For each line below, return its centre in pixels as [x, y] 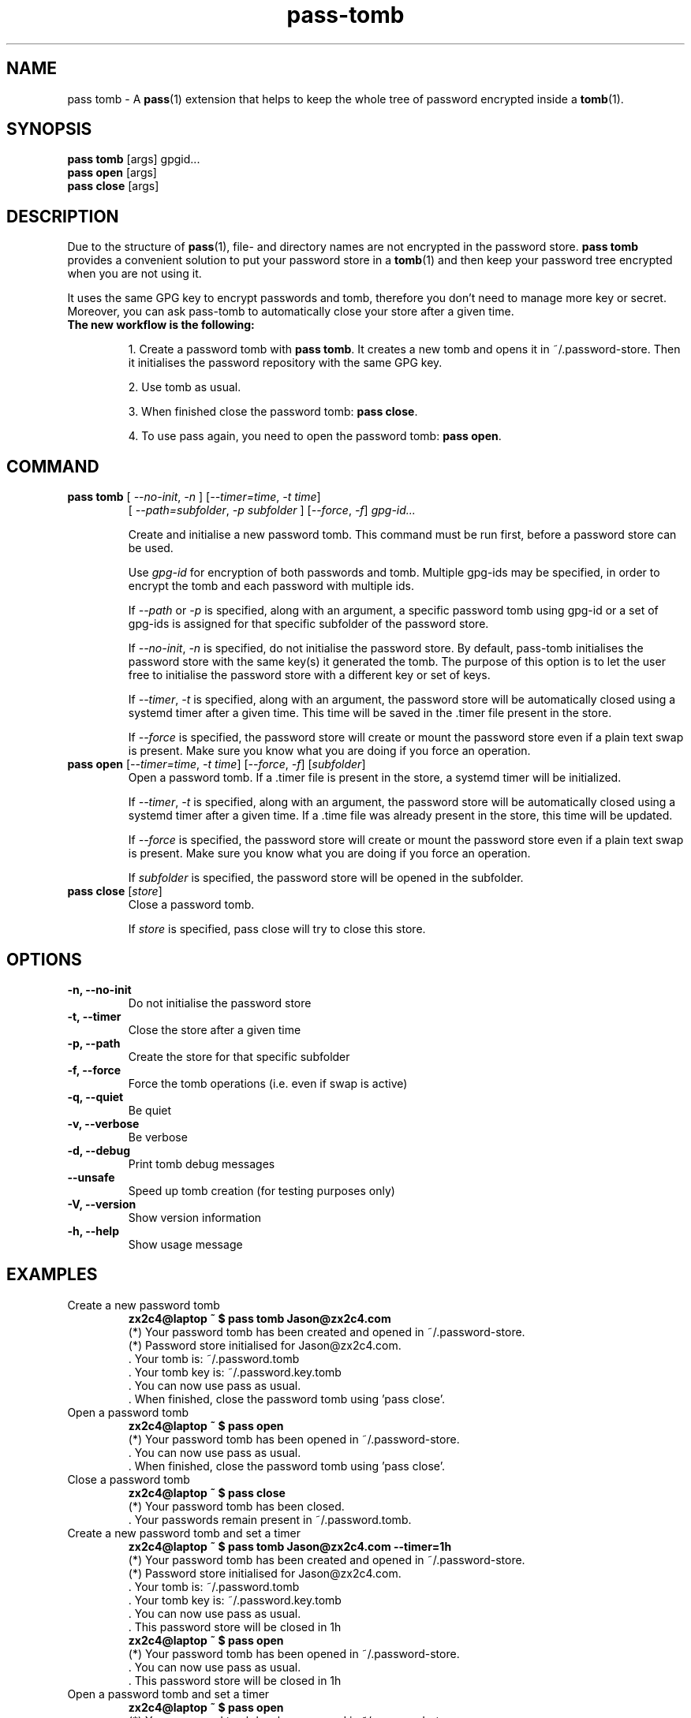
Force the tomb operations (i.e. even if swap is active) [268, 1083]
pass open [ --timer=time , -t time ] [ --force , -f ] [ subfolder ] [217, 764]
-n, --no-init [99, 989]
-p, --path [94, 1043]
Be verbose [158, 1137]
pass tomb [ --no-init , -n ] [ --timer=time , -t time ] [194, 497]
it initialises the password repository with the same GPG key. [285, 363]
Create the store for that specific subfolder [239, 1056]
